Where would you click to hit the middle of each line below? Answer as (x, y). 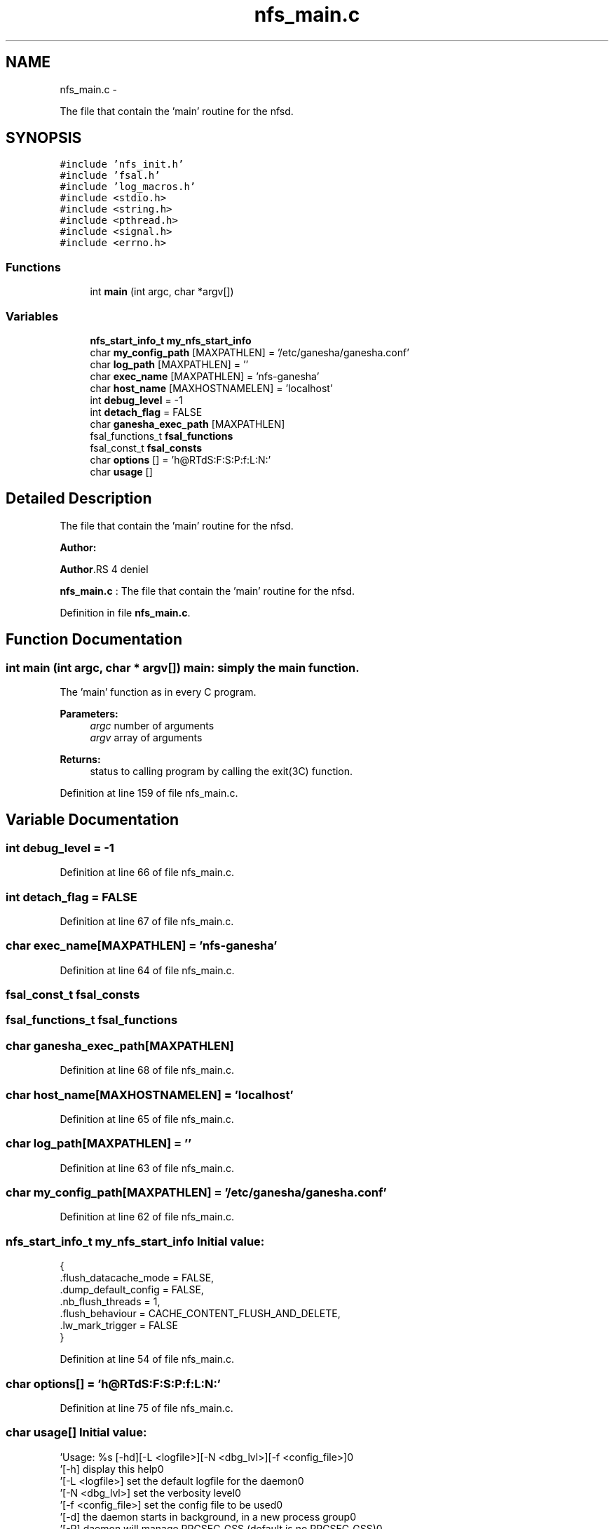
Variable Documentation (93, 820)
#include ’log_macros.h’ (128, 187)
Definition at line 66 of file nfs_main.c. (147, 873)
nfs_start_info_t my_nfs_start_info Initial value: (135, 1241)
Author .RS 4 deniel (104, 569)
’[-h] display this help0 (112, 1469)
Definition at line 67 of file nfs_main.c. (147, 921)
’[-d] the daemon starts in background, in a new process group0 (208, 1516)
